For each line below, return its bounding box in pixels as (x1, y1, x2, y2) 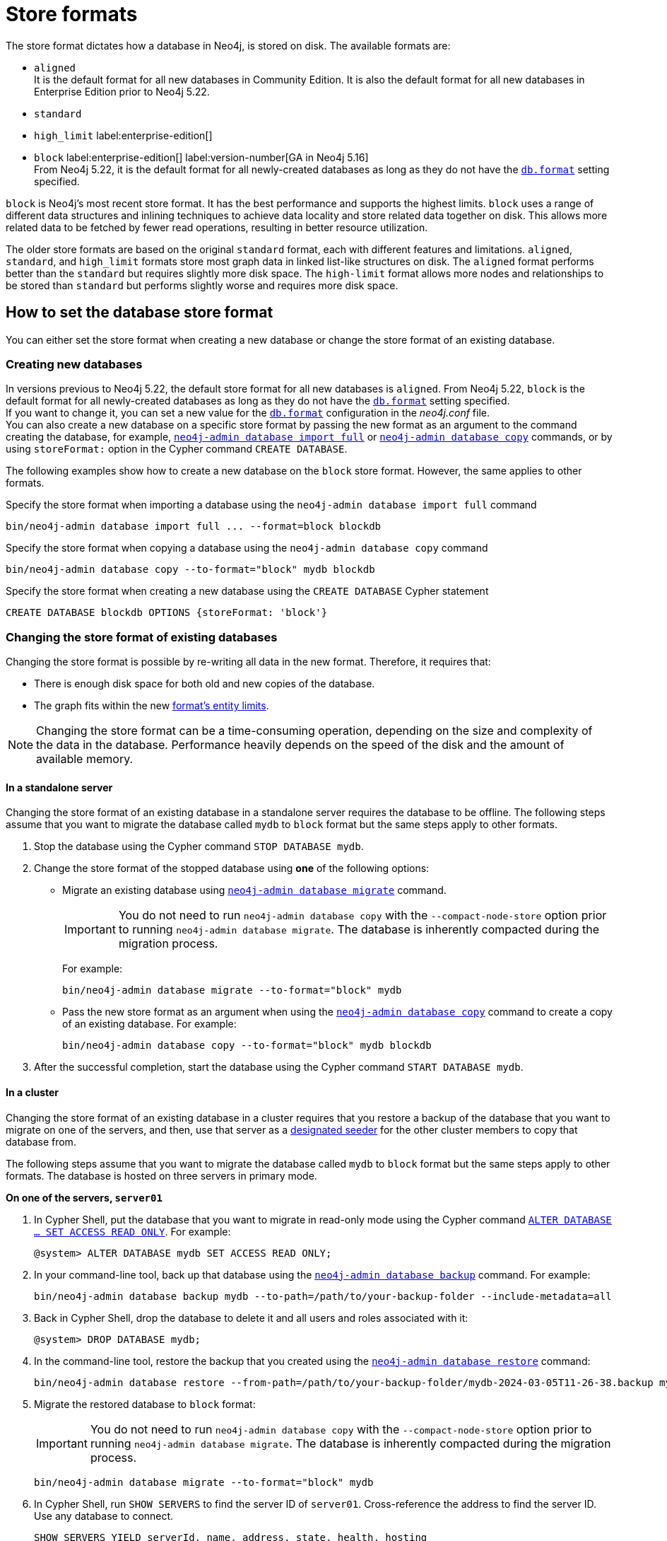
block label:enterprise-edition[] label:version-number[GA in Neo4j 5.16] (34, 151, 369, 163)
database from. (6, 1135, 76, 1148)
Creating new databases (6, 356, 143, 371)
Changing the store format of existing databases (6, 629, 278, 644)
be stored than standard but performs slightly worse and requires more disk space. (6, 279, 399, 291)
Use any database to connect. (34, 1509, 174, 1522)
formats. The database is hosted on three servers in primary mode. (6, 1169, 317, 1182)
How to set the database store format (6, 303, 273, 322)
